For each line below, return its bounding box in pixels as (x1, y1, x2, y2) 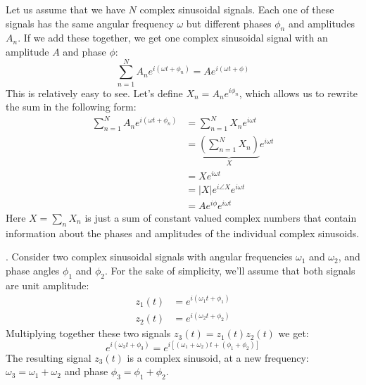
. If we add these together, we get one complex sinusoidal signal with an (18, 30, 328, 45)
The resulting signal (6, 350, 91, 365)
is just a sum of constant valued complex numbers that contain (84, 210, 357, 225)
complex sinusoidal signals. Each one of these (139, 2, 334, 16)
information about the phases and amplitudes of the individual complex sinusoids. (6, 225, 360, 240)
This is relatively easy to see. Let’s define (6, 85, 183, 100)
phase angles (6, 263, 60, 277)
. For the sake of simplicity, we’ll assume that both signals (105, 263, 355, 277)
